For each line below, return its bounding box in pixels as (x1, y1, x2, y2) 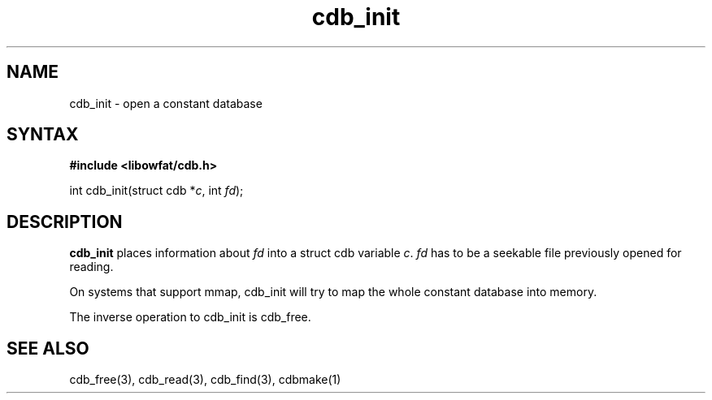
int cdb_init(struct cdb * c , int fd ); (69, 183, 244, 198)
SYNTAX (7, 124, 79, 145)
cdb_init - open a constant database (69, 96, 263, 110)
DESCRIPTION (7, 211, 123, 232)
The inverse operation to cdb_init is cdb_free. (69, 310, 311, 325)
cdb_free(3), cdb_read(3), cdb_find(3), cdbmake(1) (69, 372, 341, 387)
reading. (69, 260, 114, 274)
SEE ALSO (7, 338, 89, 359)
